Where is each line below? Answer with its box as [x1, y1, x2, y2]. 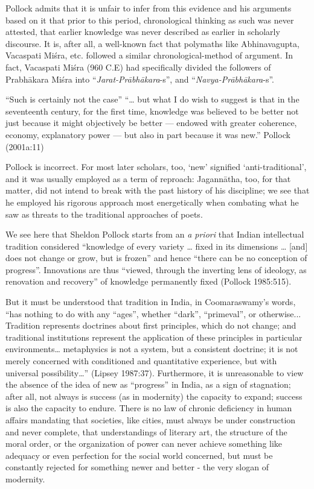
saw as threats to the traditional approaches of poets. [5, 207, 203, 220]
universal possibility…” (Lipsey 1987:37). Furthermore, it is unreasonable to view [5, 366, 304, 379]
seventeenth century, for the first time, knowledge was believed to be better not [5, 104, 299, 117]
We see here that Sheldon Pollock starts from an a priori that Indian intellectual [5, 228, 304, 241]
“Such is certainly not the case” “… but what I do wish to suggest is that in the [5, 93, 300, 106]
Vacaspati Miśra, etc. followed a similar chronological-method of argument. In [5, 49, 293, 62]
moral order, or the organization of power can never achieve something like [5, 437, 283, 450]
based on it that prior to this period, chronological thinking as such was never [5, 13, 294, 26]
